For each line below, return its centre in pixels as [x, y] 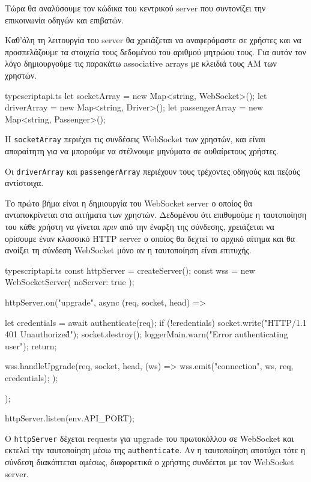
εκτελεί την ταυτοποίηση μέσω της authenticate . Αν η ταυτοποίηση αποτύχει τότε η [155, 450]
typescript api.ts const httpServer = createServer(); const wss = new [130, 270]
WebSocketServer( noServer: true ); [70, 282]
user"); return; [31, 345]
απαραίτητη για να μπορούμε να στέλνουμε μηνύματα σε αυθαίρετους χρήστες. [142, 151]
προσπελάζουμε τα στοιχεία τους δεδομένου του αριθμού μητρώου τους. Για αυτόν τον [155, 51]
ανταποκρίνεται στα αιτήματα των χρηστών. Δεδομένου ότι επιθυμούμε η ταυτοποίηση [156, 215]
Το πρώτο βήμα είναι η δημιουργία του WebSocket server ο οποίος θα [129, 203]
